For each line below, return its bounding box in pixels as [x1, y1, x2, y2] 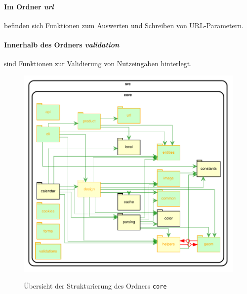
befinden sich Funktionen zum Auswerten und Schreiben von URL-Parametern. [4, 20, 244, 30]
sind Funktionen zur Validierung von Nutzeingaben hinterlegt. [4, 58, 192, 69]
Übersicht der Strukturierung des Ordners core [24, 280, 167, 291]
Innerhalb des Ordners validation [4, 39, 120, 49]
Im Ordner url [4, 1, 54, 11]
